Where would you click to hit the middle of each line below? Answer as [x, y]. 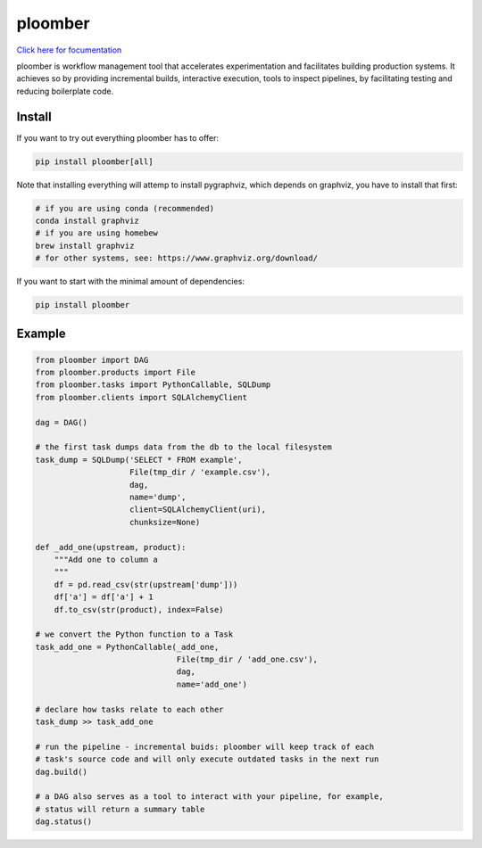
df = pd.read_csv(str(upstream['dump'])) [146, 585]
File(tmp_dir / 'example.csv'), [200, 472]
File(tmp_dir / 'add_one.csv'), [247, 659]
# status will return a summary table [120, 809]
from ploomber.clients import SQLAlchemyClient [141, 397]
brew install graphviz [85, 246]
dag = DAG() [62, 422]
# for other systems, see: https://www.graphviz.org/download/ [177, 258]
